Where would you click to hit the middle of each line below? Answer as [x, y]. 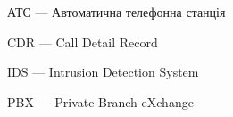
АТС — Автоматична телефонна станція [116, 12]
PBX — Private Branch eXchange [100, 101]
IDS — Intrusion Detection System [103, 72]
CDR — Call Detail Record [83, 42]
